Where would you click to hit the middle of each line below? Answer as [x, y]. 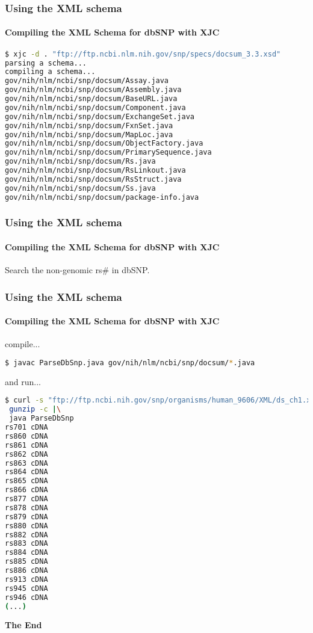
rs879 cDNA [26, 517]
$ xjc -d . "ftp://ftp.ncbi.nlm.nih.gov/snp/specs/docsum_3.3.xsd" [143, 54]
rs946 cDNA [26, 597]
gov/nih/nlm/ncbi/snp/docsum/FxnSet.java [89, 125]
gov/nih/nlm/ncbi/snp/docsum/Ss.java [80, 188]
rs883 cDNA [26, 544]
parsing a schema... [46, 63]
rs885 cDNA [26, 562]
